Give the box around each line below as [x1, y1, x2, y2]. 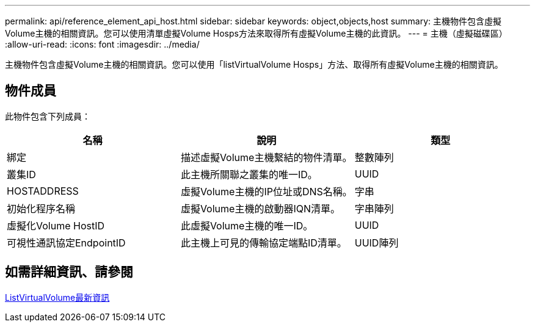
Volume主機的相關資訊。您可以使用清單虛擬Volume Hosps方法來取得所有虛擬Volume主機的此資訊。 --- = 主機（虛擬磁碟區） [5, 28, 508, 38]
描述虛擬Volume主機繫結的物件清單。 [180, 151, 352, 163]
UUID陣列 [354, 236, 399, 249]
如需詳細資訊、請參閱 [5, 264, 133, 280]
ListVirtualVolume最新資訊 [5, 292, 110, 303]
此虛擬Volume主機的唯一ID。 [180, 219, 313, 232]
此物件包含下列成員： [5, 110, 90, 121]
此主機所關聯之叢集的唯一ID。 [180, 168, 318, 181]
